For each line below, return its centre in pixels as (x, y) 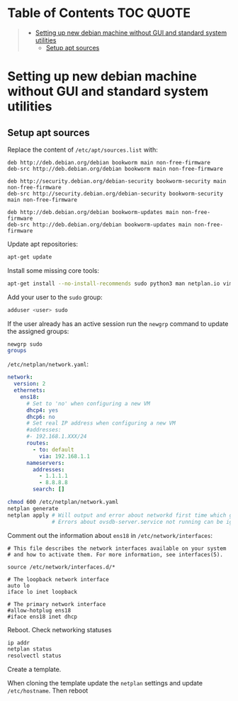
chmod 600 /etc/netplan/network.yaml (63, 502)
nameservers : (45, 463)
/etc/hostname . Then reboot (48, 691)
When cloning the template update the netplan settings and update (105, 683)
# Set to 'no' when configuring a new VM (88, 403)
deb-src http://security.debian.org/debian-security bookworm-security (115, 194)
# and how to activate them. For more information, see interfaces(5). (115, 554)
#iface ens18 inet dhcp (42, 617)
